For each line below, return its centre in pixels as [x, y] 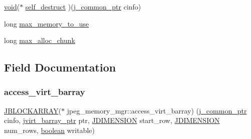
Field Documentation [60, 67]
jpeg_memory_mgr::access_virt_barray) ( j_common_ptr [157, 110]
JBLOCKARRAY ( [33, 110]
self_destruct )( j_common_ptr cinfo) [83, 6]
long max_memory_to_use [47, 23]
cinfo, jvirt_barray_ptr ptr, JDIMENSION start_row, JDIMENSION [112, 120]
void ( [12, 6]
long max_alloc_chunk [40, 40]
